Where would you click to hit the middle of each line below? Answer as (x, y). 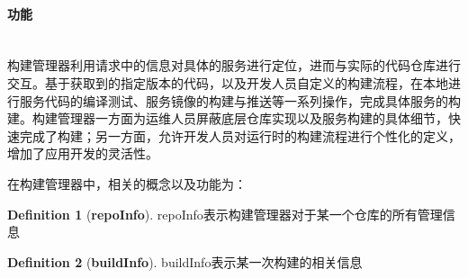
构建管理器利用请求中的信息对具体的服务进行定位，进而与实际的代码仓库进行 (234, 65)
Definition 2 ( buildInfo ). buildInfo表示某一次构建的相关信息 (185, 261)
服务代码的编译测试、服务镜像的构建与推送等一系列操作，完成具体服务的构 (240, 100)
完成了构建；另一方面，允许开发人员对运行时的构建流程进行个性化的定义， (240, 135)
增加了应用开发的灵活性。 (83, 153)
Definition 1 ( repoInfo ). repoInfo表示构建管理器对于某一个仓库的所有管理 (225, 214)
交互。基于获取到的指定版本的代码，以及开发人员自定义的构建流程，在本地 (228, 82)
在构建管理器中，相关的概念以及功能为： (127, 183)
